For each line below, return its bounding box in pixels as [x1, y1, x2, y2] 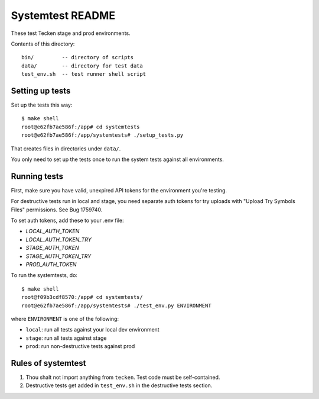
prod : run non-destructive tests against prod [25, 343, 135, 350]
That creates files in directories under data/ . [11, 145, 121, 152]
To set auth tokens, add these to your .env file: [11, 217, 124, 224]
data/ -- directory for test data [21, 62, 143, 69]
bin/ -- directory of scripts [21, 54, 134, 61]
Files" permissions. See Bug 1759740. [11, 206, 103, 213]
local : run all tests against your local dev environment [25, 326, 159, 333]
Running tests [11, 171, 64, 181]
